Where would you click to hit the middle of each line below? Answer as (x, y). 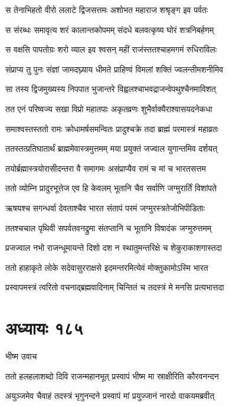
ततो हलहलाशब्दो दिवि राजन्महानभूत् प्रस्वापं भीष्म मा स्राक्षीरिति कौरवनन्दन (112, 376)
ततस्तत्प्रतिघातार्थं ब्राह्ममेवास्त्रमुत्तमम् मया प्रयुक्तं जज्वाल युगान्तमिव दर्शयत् (112, 148)
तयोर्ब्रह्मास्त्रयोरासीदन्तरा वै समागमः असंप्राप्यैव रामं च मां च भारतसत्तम (106, 168)
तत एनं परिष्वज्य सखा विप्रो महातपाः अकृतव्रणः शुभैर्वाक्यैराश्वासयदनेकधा (109, 108)
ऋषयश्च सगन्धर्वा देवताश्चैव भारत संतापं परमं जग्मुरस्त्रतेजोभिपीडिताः (105, 207)
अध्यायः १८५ (44, 328)
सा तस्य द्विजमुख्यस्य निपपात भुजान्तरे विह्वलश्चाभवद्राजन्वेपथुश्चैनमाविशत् (111, 89)
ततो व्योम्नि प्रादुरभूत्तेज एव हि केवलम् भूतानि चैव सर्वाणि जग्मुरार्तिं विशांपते (111, 188)
